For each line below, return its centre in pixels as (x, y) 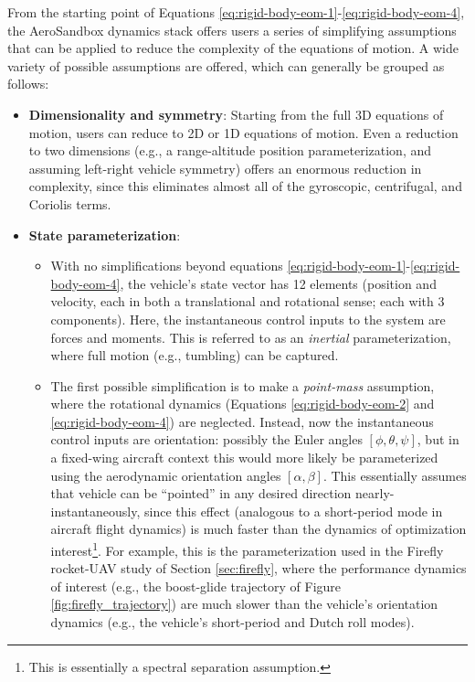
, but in (438, 439)
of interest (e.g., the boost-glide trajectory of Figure (196, 586)
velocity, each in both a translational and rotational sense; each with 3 (248, 301)
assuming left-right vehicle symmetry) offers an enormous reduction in (225, 168)
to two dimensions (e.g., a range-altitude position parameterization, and (230, 150)
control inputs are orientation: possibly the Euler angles (206, 439)
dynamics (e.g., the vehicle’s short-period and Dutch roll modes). (232, 622)
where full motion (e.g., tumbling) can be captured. (195, 355)
